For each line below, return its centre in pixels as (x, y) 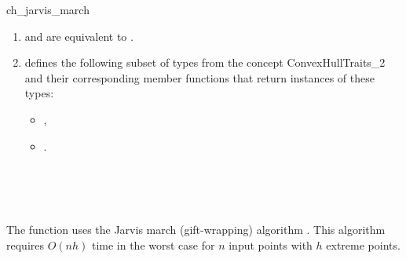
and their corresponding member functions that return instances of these (199, 77)
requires (25, 244)
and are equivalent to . (79, 36)
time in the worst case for (153, 244)
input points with (271, 244)
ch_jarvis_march (48, 9)
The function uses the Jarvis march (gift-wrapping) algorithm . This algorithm (196, 229)
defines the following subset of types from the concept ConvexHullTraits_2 (205, 62)
